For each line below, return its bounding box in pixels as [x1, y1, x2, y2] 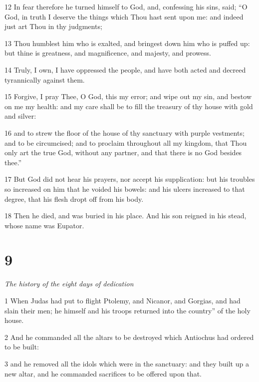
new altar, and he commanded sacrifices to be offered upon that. [4, 368, 202, 378]
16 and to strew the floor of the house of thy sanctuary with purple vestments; [4, 127, 245, 138]
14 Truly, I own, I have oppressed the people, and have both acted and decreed [4, 64, 246, 75]
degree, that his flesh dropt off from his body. [4, 193, 144, 204]
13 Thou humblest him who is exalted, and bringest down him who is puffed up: [4, 38, 250, 48]
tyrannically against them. [4, 74, 85, 85]
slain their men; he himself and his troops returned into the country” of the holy [4, 305, 251, 315]
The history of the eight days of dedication [4, 278, 134, 289]
